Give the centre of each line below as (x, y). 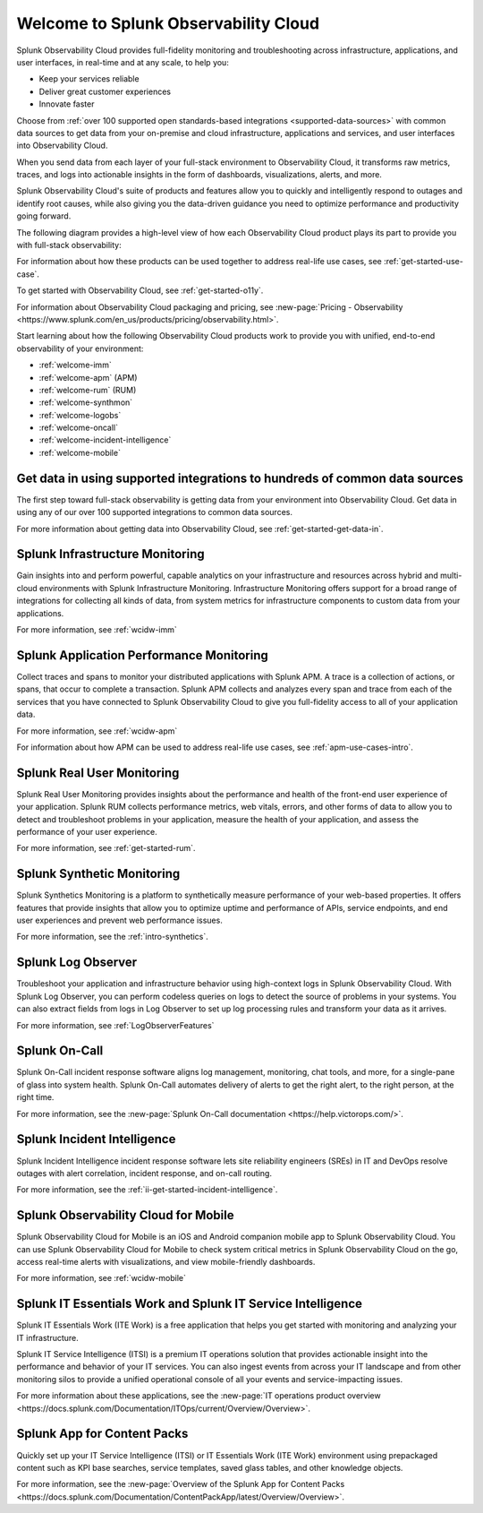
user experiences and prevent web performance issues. (119, 920)
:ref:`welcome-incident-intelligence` (105, 440)
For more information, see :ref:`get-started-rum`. (106, 848)
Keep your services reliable (89, 79)
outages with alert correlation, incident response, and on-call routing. (144, 1173)
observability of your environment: (80, 348)
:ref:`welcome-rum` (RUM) (88, 390)
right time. (35, 1097)
